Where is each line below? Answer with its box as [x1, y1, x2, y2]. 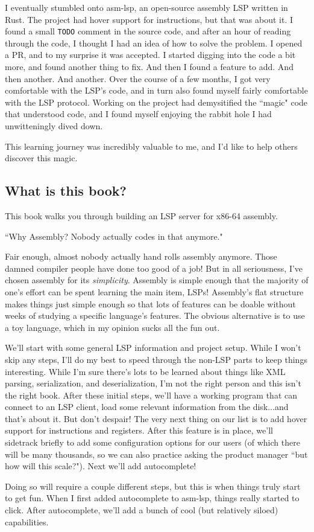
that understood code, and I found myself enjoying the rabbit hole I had [5, 107, 272, 120]
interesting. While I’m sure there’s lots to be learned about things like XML [5, 365, 286, 377]
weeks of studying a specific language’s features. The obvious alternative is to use [5, 309, 305, 322]
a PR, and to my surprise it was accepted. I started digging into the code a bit [5, 48, 296, 61]
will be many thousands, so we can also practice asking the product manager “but [5, 447, 308, 460]
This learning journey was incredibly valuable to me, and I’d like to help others [5, 139, 298, 152]
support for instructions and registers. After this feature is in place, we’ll [5, 424, 273, 437]
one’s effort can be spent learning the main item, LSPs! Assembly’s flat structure [5, 285, 304, 298]
